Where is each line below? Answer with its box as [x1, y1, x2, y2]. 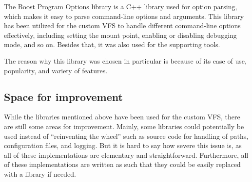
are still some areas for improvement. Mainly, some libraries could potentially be [4, 121, 244, 131]
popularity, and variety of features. [4, 65, 108, 75]
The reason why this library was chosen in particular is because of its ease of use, [4, 55, 247, 66]
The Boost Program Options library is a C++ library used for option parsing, [4, 1, 237, 11]
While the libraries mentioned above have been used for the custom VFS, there [4, 112, 240, 122]
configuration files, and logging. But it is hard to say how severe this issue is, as [4, 140, 242, 150]
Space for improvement [4, 89, 123, 104]
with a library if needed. [4, 168, 76, 179]
